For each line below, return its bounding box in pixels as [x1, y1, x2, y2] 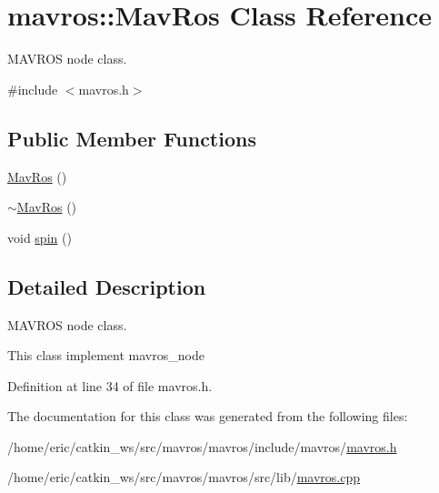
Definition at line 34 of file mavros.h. [7, 376, 213, 395]
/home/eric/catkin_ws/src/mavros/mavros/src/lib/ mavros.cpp [7, 468, 361, 487]
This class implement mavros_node [7, 346, 205, 365]
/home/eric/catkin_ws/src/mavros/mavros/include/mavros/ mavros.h [7, 437, 397, 456]
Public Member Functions [7, 124, 256, 152]
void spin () [7, 227, 72, 246]
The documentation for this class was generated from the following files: [7, 407, 408, 426]
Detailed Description [7, 272, 206, 300]
